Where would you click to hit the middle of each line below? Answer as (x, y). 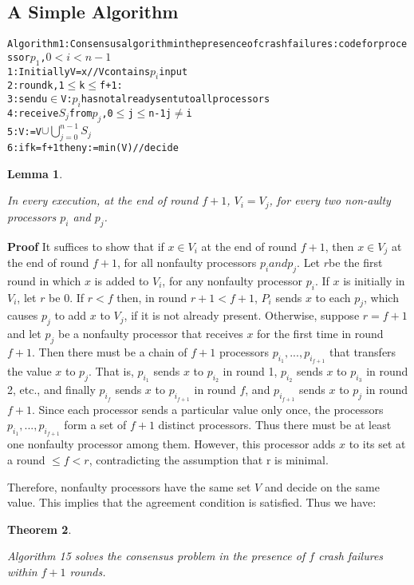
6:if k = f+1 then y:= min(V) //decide (93, 148)
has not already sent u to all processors (175, 99)
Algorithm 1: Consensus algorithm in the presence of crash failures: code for (193, 44)
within (22, 571)
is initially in (374, 280)
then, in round (152, 297)
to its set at (377, 444)
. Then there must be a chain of (110, 351)
